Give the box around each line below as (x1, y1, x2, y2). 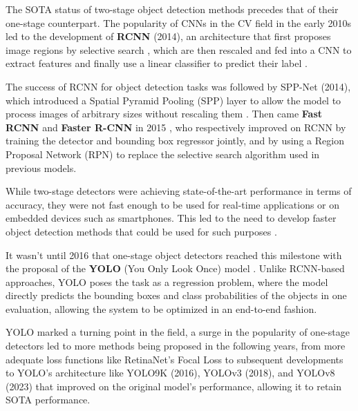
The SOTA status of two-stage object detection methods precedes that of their (6, 2, 339, 16)
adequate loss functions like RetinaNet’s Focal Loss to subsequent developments (6, 352, 343, 366)
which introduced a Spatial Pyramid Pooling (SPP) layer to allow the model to (6, 93, 341, 107)
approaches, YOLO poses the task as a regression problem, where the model (6, 274, 328, 289)
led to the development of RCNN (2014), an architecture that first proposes (6, 29, 331, 44)
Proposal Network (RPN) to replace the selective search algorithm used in (6, 146, 320, 161)
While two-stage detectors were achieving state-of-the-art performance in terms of (6, 184, 352, 198)
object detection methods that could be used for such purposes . (6, 224, 277, 238)
